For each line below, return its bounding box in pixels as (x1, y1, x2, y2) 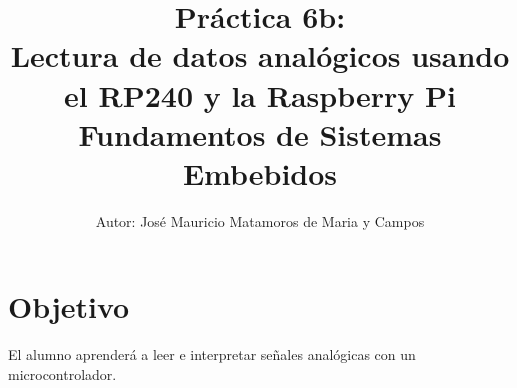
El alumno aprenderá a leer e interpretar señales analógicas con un (8, 344, 416, 365)
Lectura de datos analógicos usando (10, 35, 510, 76)
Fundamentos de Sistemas (78, 113, 442, 154)
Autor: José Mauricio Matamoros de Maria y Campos (95, 210, 425, 231)
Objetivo (8, 286, 130, 327)
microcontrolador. (8, 364, 117, 384)
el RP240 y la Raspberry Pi (64, 74, 456, 115)
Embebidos (182, 152, 338, 193)
